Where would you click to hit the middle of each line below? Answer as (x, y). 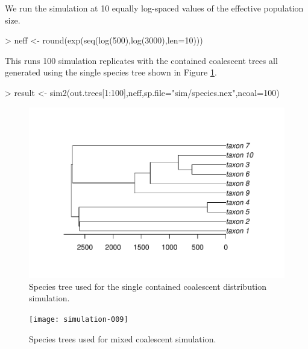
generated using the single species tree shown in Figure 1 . (111, 72)
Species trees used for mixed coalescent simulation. (123, 338)
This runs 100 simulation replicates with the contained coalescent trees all (141, 60)
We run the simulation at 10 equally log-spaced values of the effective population (154, 8)
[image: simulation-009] (79, 319)
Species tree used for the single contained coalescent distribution (148, 286)
